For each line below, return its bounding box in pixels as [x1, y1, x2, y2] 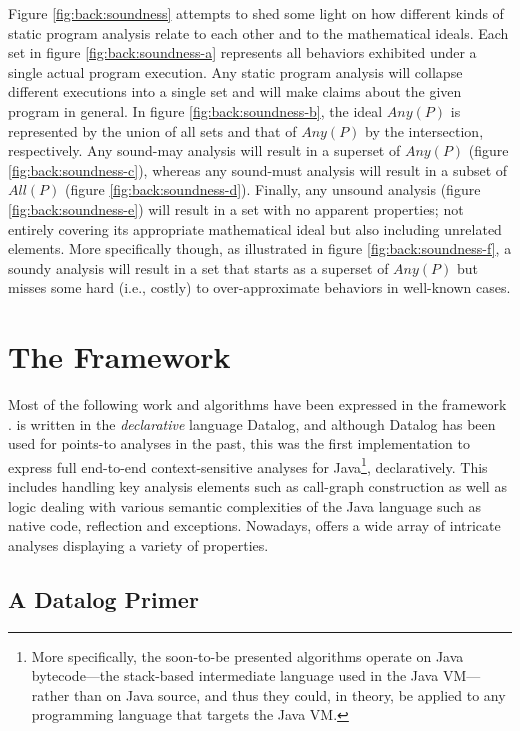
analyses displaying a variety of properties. [8, 534, 269, 555]
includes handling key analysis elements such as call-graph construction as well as [8, 476, 507, 497]
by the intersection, [365, 120, 484, 141]
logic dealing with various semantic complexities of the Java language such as [8, 495, 482, 516]
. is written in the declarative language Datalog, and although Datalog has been [8, 413, 496, 434]
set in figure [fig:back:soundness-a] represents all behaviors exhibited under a [8, 42, 477, 63]
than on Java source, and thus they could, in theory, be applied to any [73, 684, 506, 705]
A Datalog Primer [8, 583, 199, 614]
